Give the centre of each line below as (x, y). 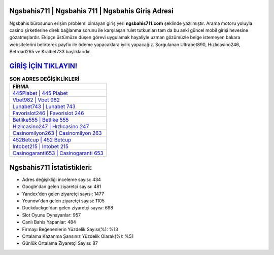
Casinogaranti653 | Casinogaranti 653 (58, 153)
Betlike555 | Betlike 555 (41, 120)
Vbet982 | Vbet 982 (36, 100)
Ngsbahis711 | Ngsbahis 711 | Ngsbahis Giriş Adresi (91, 11)
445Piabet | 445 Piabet (40, 93)
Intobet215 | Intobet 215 (40, 147)
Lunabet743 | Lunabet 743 (44, 106)
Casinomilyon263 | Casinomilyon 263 (57, 133)
